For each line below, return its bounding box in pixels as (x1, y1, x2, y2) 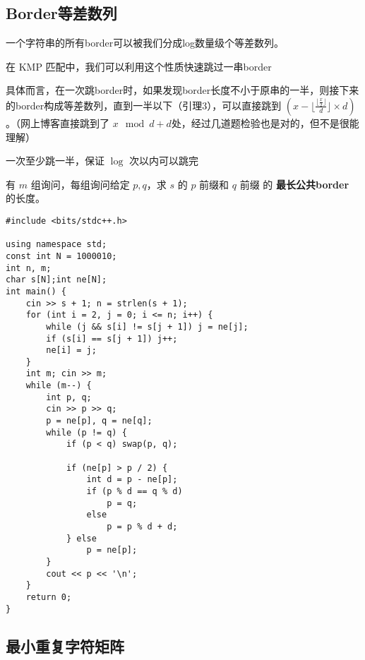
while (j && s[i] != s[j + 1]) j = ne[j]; (46, 321, 249, 332)
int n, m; (6, 263, 52, 273)
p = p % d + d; (107, 522, 178, 532)
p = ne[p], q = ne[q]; (46, 416, 152, 426)
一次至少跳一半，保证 (6, 153, 104, 168)
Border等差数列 (6, 2, 117, 24)
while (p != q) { (46, 427, 127, 438)
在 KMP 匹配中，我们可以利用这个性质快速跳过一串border (6, 59, 272, 73)
